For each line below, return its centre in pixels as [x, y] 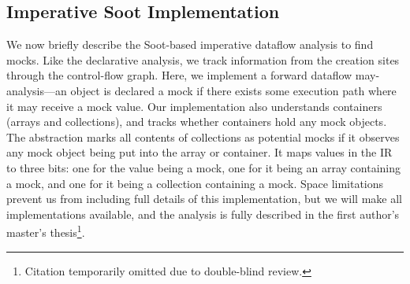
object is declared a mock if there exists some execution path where [233, 90]
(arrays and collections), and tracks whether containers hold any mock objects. [197, 122]
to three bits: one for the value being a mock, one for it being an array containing [204, 167]
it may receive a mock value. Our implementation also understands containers [194, 106]
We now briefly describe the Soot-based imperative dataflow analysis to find [190, 44]
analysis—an [37, 90]
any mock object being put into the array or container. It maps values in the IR [199, 152]
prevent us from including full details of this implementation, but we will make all [204, 199]
